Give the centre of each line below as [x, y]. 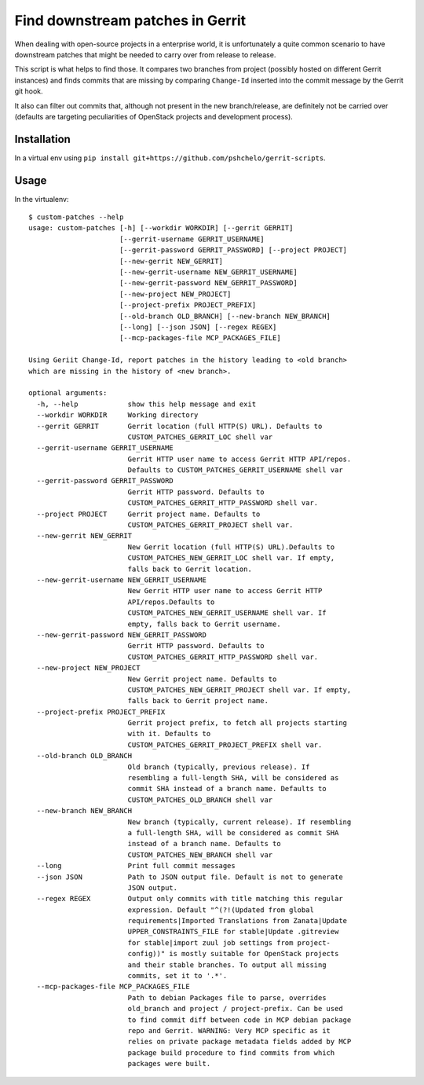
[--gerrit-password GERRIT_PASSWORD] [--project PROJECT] [233, 250]
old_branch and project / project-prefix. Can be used [235, 1009]
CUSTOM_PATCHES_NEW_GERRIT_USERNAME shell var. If [227, 613]
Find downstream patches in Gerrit [130, 20]
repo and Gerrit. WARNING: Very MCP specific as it [229, 1030]
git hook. [29, 91]
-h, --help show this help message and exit [146, 404]
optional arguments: [68, 393]
